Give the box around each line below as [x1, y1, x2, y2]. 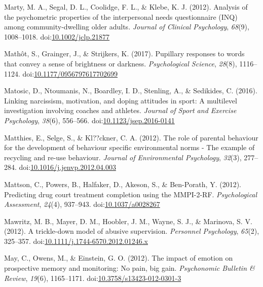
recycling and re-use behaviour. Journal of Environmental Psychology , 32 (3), [4, 152, 242, 162]
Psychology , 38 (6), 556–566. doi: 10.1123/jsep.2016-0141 [4, 115, 175, 125]
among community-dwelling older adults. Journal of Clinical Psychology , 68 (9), [4, 21, 249, 32]
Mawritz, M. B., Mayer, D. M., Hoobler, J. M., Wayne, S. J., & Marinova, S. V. [4, 216, 252, 226]
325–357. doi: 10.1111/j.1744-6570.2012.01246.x [4, 235, 148, 246]
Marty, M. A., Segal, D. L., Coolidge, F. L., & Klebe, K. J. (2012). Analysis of [4, 2, 248, 12]
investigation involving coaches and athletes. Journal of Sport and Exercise [4, 105, 237, 116]
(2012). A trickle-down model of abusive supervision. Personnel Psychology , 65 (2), [4, 226, 259, 236]
